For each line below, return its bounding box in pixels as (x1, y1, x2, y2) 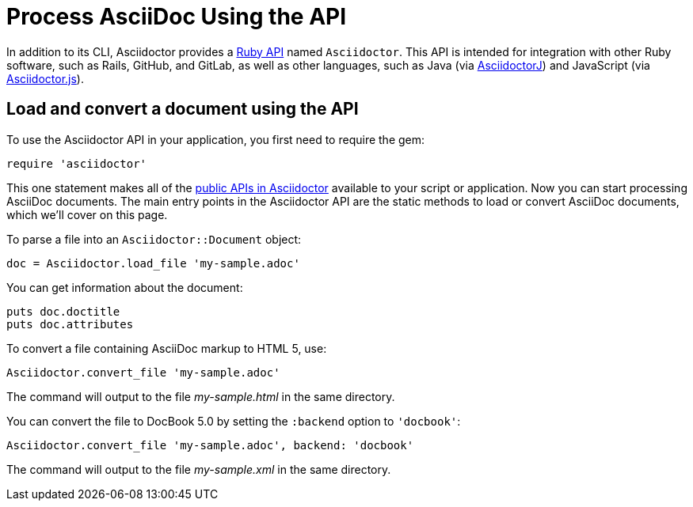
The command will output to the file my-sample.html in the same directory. (6, 389, 395, 403)
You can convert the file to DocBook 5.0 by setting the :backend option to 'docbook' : (6, 414, 461, 428)
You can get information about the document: (6, 280, 243, 294)
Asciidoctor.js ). (6, 71, 84, 85)
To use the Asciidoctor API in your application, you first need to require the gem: (6, 132, 425, 146)
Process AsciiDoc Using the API (6, 3, 347, 30)
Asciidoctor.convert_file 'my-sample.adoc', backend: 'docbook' (6, 438, 414, 452)
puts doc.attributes (6, 317, 134, 331)
